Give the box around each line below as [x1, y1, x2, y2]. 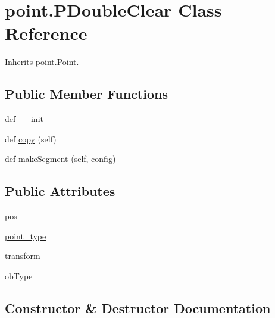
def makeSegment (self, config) [5, 152, 116, 165]
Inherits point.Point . [5, 55, 79, 68]
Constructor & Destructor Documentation [5, 298, 271, 317]
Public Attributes [5, 182, 115, 200]
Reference [5, 21, 87, 45]
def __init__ [5, 113, 56, 125]
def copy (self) [5, 132, 57, 145]
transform [5, 250, 40, 262]
